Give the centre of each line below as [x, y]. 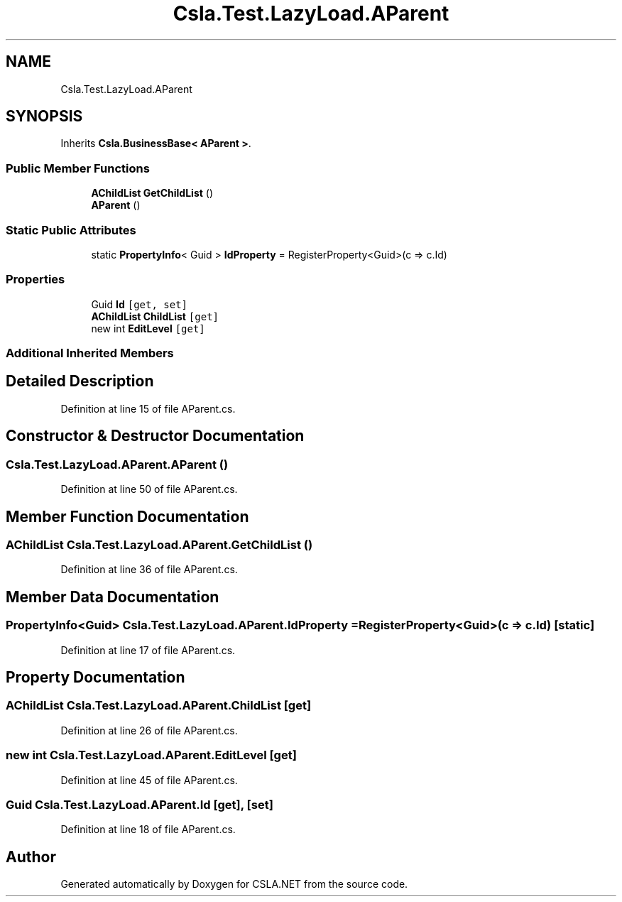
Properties [36, 279]
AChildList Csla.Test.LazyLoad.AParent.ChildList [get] [159, 706]
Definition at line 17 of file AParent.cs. [148, 650]
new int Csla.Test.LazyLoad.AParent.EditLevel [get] [151, 755]
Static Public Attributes [71, 230]
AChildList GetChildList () [152, 193]
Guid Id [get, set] [140, 304]
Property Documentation [96, 677]
